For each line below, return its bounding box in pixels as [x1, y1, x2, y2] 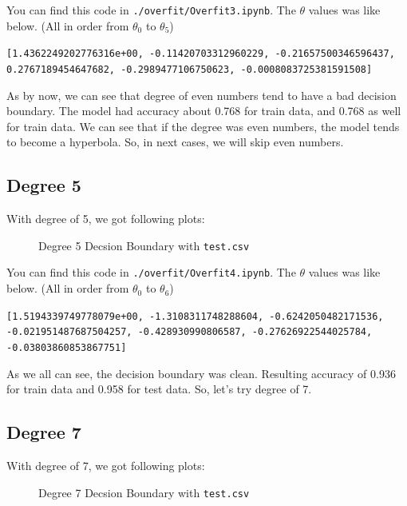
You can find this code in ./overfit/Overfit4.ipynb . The [6, 264, 296, 281]
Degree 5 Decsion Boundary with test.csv [38, 237, 250, 253]
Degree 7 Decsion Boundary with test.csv [38, 484, 250, 500]
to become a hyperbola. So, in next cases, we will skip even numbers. [6, 133, 344, 150]
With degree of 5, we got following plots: [6, 210, 205, 227]
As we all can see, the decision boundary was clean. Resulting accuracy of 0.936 [6, 365, 396, 381]
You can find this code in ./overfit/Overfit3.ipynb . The [6, 2, 296, 18]
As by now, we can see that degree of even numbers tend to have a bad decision [6, 86, 397, 103]
